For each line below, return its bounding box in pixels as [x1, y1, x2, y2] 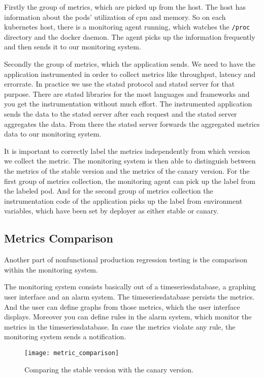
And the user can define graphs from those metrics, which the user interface [4, 301, 240, 312]
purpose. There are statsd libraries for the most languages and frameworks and [4, 88, 250, 99]
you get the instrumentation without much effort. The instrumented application [4, 98, 252, 109]
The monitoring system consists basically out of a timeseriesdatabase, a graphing [4, 281, 256, 292]
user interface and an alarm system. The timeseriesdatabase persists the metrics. [4, 291, 255, 302]
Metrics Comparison [4, 230, 113, 246]
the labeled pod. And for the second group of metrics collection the [4, 185, 213, 196]
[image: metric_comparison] [24, 349, 119, 357]
